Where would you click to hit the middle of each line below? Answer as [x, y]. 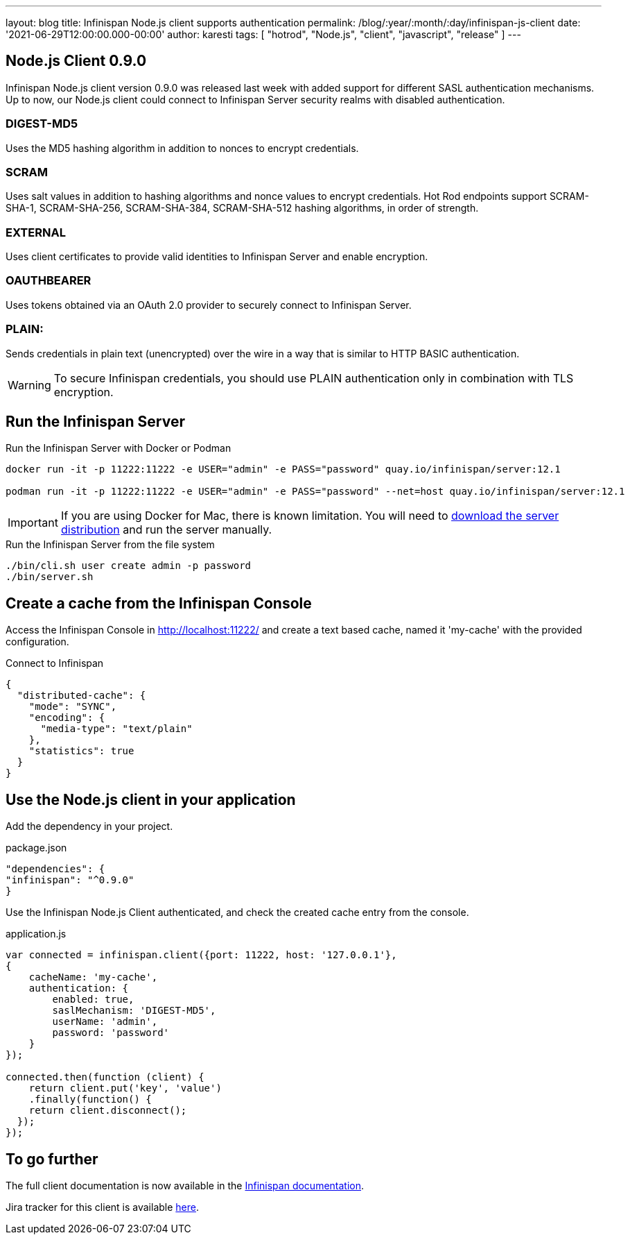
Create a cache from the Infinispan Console [159, 603]
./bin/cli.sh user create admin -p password [129, 566]
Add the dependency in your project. [89, 826]
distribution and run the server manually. [166, 530]
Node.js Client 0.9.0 [76, 61]
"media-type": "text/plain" [116, 729]
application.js [36, 934]
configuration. [37, 642]
